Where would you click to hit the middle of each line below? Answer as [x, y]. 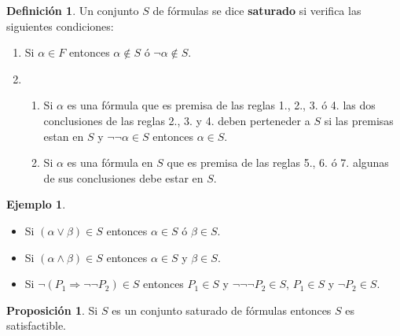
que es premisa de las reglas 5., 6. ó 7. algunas [278, 162]
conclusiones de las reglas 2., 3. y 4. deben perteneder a [177, 120]
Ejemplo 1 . [36, 204]
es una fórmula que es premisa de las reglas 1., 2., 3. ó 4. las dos [221, 105]
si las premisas [359, 120]
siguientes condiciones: [60, 26]
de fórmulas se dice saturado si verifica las [257, 10]
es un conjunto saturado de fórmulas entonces [222, 310]
